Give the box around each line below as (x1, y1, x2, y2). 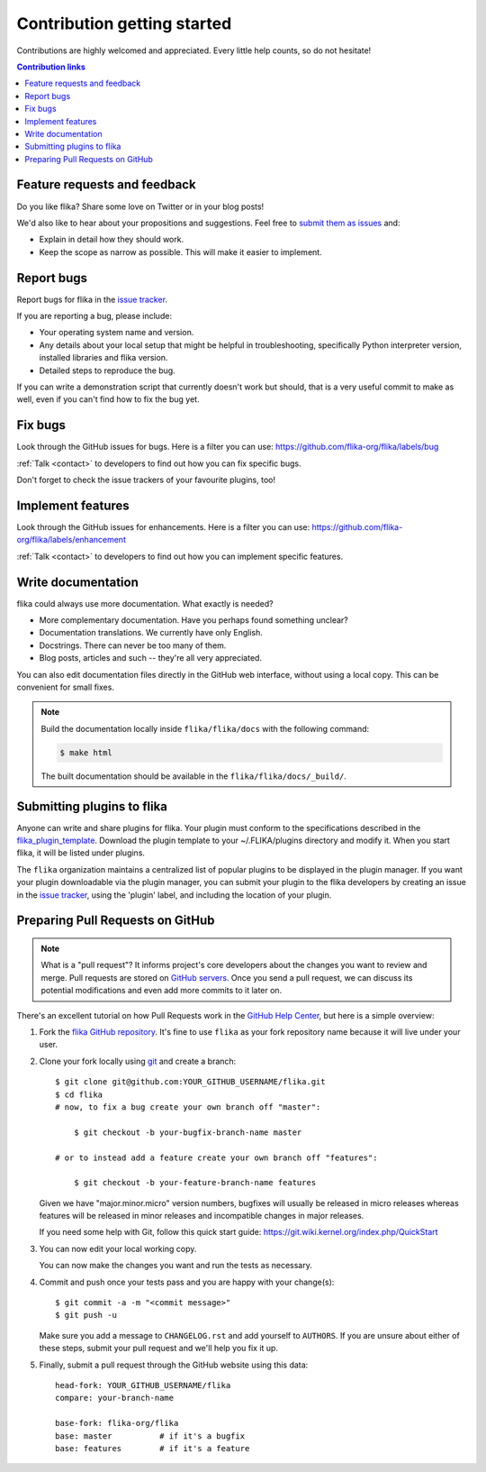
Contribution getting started (16, 14, 232, 33)
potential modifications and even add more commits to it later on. (40, 985, 283, 996)
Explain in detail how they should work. (39, 234, 184, 245)
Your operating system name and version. (39, 327, 194, 338)
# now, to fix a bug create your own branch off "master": (55, 1102, 321, 1112)
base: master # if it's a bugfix (55, 1431, 246, 1441)
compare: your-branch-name (55, 1393, 175, 1403)
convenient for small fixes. (16, 681, 114, 693)
